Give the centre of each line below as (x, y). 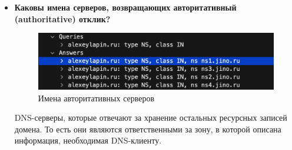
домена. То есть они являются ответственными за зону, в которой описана (148, 129)
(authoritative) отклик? (62, 18)
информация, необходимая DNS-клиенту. (88, 140)
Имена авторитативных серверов (96, 98)
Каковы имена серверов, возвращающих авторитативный (125, 7)
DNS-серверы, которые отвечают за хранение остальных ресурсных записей (151, 117)
